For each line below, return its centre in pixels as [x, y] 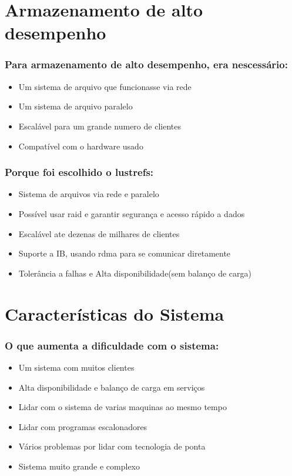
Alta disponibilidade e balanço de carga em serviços [112, 387]
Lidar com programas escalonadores [83, 426]
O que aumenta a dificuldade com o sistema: [112, 345]
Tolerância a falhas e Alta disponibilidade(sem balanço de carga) [135, 273]
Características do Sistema [115, 313]
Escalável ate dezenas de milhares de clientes [99, 233]
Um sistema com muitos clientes [76, 367]
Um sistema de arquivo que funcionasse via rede [105, 86]
